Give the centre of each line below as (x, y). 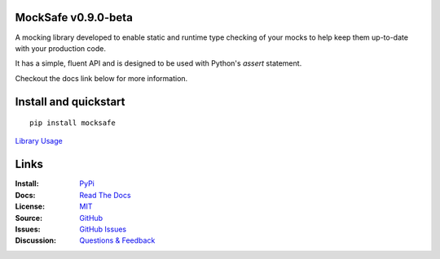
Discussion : (36, 240)
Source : (29, 218)
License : (30, 206)
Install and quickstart (70, 101)
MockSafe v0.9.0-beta (74, 17)
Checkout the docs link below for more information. (101, 78)
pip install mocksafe (73, 123)
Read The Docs (105, 195)
